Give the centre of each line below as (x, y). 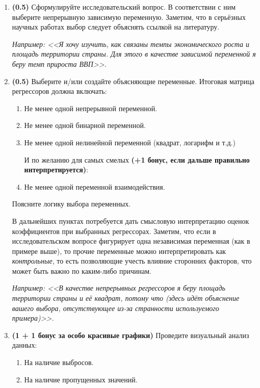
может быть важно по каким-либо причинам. (82, 270)
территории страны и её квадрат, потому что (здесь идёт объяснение (126, 298)
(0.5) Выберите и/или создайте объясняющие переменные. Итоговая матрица (133, 81)
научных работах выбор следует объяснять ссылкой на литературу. (116, 27)
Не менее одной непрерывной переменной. (91, 108)
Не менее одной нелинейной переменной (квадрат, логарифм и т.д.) (130, 142)
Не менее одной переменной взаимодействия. (95, 186)
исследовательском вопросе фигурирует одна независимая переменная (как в (131, 241)
